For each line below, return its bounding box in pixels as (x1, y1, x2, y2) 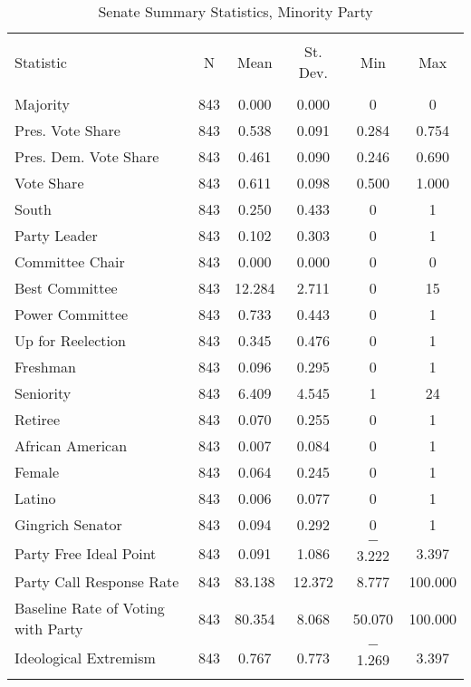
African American (14, 435, 128, 456)
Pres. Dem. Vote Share (14, 146, 159, 167)
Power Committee (14, 304, 129, 324)
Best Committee (14, 277, 118, 298)
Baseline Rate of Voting (14, 597, 165, 618)
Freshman (14, 356, 76, 377)
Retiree (14, 409, 61, 430)
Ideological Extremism (14, 646, 156, 668)
